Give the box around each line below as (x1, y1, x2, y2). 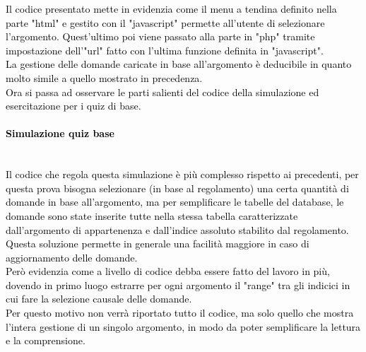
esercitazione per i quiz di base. (6, 98, 141, 113)
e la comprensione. (6, 333, 85, 348)
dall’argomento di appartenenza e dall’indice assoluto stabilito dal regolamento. (6, 222, 349, 237)
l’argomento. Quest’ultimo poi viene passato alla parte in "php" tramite (6, 29, 315, 44)
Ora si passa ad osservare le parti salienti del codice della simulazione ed (6, 84, 319, 99)
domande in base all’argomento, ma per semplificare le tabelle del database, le (6, 194, 344, 209)
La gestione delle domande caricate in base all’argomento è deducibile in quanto (6, 57, 352, 71)
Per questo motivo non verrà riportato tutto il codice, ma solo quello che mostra (6, 305, 354, 320)
